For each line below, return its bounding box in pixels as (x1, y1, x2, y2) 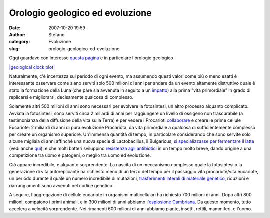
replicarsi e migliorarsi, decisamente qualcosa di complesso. (9, 94, 134, 100)
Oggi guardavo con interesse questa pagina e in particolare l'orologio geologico (9, 55, 173, 61)
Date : (9, 25, 21, 31)
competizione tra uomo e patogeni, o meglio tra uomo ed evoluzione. (9, 152, 151, 158)
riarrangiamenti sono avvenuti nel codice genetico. (9, 182, 114, 188)
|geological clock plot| (9, 64, 55, 70)
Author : (9, 31, 26, 37)
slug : (9, 45, 20, 52)
